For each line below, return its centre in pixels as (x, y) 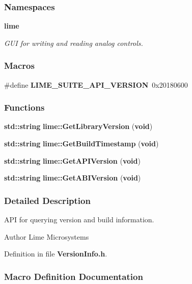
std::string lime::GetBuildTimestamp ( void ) (81, 144)
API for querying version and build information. (79, 220)
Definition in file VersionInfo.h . (56, 254)
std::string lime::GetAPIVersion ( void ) (72, 160)
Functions (24, 107)
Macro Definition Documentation (74, 276)
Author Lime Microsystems (47, 236)
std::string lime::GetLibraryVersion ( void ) (78, 126)
